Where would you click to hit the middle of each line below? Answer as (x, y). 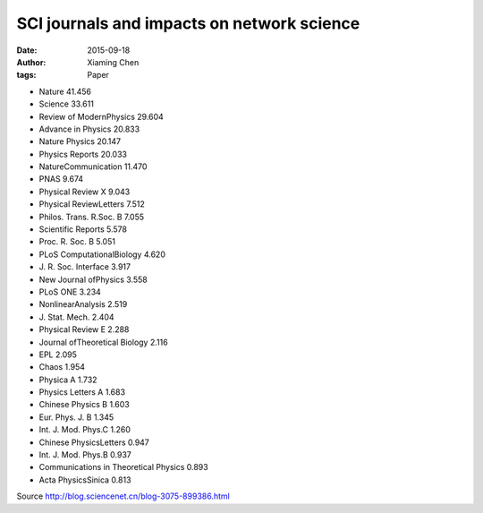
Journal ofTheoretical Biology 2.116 (104, 342)
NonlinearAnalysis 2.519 (83, 304)
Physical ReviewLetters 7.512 (92, 204)
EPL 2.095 (58, 355)
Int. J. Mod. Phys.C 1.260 (85, 430)
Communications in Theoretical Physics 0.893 (124, 467)
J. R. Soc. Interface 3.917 (85, 267)
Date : (27, 50)
